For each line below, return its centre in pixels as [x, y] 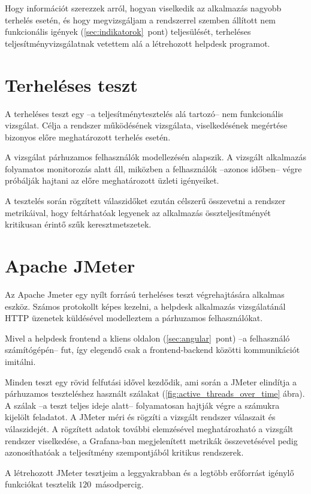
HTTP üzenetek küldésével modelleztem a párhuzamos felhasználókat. [134, 318]
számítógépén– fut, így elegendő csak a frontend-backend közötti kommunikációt [153, 350]
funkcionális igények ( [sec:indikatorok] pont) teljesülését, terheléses [128, 32]
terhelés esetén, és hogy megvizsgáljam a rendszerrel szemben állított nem [141, 20]
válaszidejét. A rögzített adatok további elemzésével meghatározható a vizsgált [149, 428]
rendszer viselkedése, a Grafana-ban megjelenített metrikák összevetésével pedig [151, 440]
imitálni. [20, 361]
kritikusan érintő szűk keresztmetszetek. [78, 224]
